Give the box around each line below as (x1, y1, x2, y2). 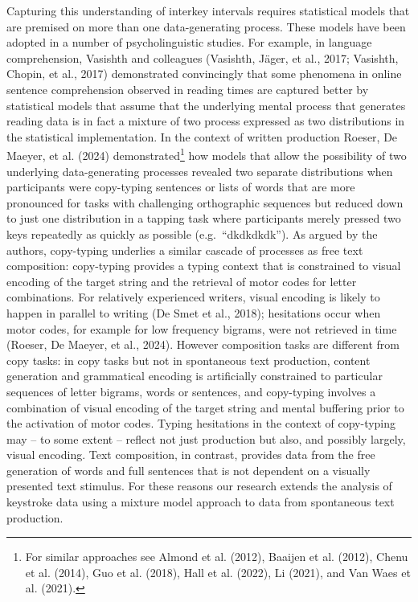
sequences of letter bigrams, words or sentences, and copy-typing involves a (6, 383, 376, 399)
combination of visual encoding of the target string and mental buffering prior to (6, 399, 404, 416)
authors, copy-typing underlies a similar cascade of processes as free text (6, 241, 363, 258)
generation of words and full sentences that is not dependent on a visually (6, 461, 371, 478)
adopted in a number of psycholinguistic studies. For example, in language (6, 34, 372, 51)
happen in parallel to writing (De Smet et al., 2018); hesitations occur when (6, 304, 381, 321)
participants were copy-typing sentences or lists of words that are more (6, 178, 355, 195)
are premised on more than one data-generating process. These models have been (6, 18, 406, 35)
